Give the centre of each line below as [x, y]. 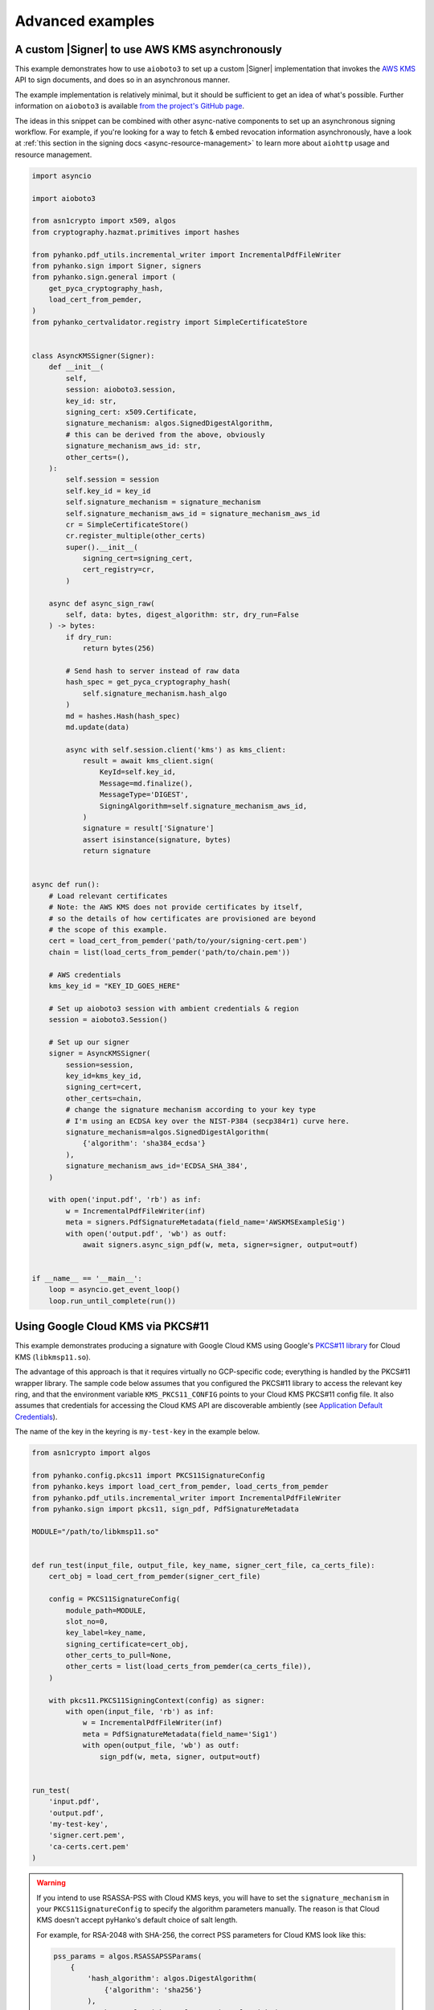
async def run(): [66, 885]
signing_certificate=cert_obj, [127, 1644]
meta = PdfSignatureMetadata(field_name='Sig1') [180, 1734]
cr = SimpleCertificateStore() [127, 524]
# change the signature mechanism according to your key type [191, 1110]
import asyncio [61, 176]
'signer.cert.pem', [87, 1836]
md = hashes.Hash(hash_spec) [123, 716]
